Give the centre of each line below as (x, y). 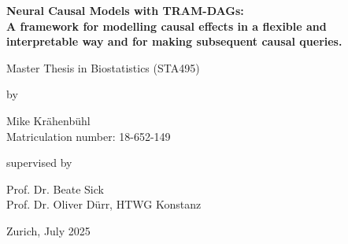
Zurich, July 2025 (48, 230)
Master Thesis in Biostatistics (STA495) (103, 67)
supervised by (39, 163)
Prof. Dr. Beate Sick (55, 189)
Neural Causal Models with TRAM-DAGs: (125, 10)
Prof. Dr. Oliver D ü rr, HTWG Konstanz (104, 204)
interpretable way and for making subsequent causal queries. (174, 41)
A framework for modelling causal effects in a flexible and (167, 26)
